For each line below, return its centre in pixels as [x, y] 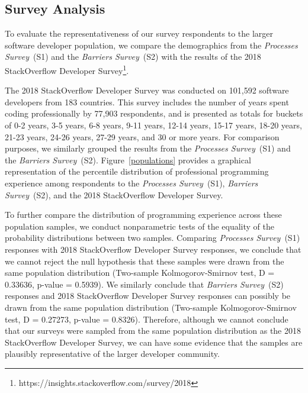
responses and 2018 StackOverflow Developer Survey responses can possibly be [148, 296]
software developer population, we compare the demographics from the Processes [151, 45]
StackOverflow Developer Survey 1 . [67, 69]
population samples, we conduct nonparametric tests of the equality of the [139, 226]
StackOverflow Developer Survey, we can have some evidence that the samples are [154, 342]
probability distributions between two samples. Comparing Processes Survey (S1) [153, 238]
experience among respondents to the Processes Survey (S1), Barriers [131, 183]
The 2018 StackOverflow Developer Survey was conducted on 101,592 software [147, 90]
